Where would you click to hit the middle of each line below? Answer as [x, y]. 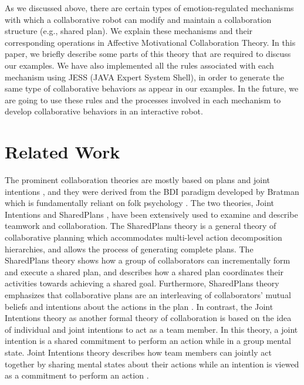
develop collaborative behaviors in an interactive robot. [104, 111]
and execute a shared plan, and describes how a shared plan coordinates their [144, 271]
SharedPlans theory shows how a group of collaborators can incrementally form [148, 260]
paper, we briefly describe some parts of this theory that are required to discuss [148, 54]
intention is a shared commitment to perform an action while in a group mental [148, 341]
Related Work [63, 152]
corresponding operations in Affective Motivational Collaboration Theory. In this [150, 42]
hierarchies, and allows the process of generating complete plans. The [129, 249]
